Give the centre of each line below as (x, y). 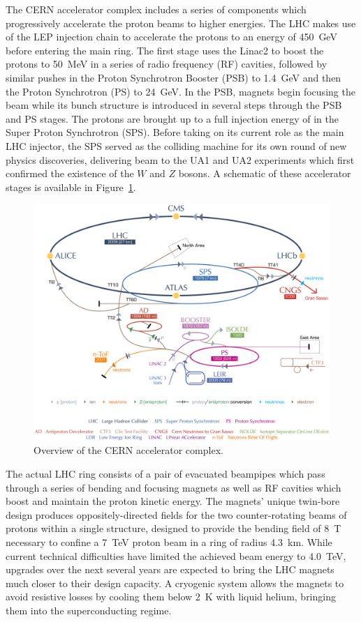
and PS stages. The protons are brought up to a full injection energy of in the (172, 118)
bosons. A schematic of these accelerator (265, 173)
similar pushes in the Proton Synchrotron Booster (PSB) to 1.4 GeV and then (174, 77)
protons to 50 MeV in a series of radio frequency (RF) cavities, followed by (167, 64)
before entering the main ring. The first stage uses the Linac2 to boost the (165, 50)
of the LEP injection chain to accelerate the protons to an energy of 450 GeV (171, 37)
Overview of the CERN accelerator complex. (128, 450)
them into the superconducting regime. (89, 610)
